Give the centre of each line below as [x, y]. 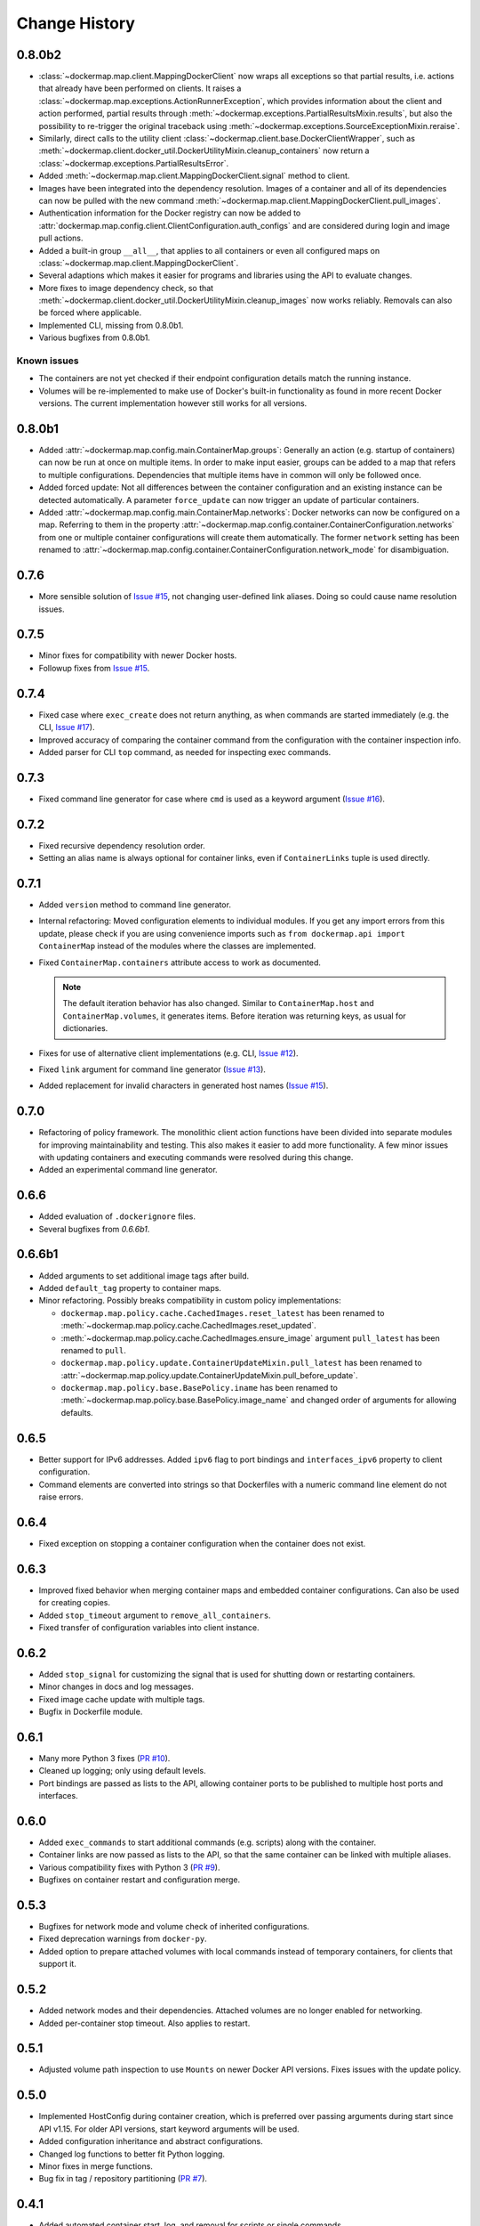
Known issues [48, 361]
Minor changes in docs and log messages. [116, 1686]
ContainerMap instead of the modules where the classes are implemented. [177, 946]
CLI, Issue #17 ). [67, 727]
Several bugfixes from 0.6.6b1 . [94, 1229]
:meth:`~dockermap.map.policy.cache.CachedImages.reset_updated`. [189, 1326]
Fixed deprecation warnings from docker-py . [123, 1939]
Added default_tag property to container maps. [130, 1288]
